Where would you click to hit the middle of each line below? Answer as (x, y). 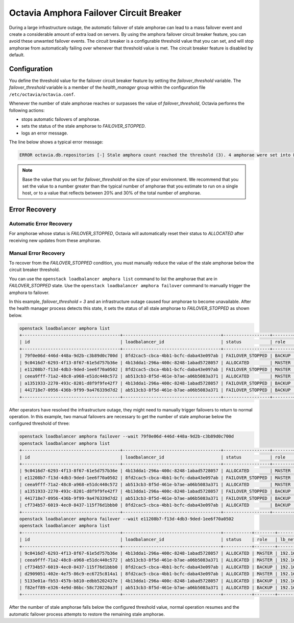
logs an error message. (45, 133)
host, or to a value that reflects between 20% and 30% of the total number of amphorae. (112, 193)
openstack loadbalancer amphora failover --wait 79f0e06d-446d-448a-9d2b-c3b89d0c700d (127, 436)
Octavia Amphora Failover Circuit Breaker (95, 13)
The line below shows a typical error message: (56, 142)
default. (17, 55)
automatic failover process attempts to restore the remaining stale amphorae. (87, 614)
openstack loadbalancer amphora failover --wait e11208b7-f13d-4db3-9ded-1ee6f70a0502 (127, 519)
